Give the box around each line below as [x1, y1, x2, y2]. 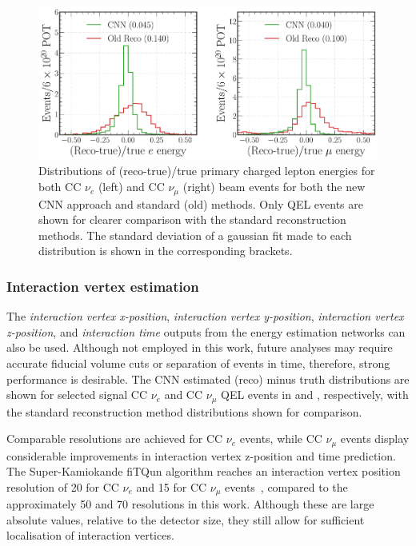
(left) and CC [98, 178, 165, 195]
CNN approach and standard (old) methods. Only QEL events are [38, 195, 363, 212]
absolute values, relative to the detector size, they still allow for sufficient [6, 511, 365, 528]
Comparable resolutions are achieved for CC [6, 430, 223, 447]
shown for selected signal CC [6, 386, 148, 403]
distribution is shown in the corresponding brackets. [38, 242, 293, 259]
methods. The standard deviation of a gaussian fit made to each [38, 226, 352, 243]
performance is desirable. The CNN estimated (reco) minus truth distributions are [6, 370, 410, 387]
